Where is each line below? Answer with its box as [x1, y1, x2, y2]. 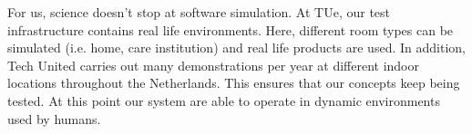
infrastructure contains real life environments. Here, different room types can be [7, 20, 454, 39]
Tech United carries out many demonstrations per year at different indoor [7, 55, 420, 74]
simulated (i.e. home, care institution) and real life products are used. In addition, [7, 38, 466, 57]
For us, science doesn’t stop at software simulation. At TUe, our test [7, 3, 391, 21]
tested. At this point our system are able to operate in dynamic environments [7, 91, 440, 110]
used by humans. [7, 109, 101, 128]
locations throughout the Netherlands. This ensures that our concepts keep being [7, 73, 460, 92]
